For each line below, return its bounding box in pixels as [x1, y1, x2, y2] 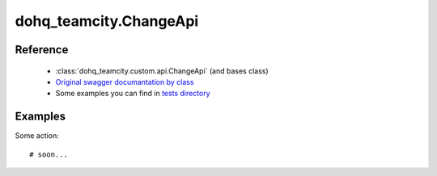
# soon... [29, 149, 68, 159]
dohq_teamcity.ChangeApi [15, 12, 199, 30]
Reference [15, 43, 69, 57]
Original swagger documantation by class [55, 77, 194, 86]
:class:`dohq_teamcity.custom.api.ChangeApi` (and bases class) [55, 65, 269, 76]
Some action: [15, 131, 60, 140]
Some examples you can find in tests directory [55, 89, 210, 98]
